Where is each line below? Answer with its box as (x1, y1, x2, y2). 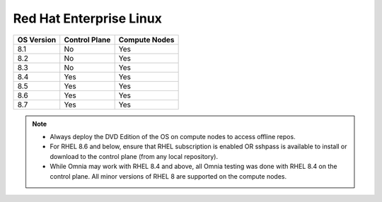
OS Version (17, 35, 57, 44)
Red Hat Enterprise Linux (13, 11, 163, 26)
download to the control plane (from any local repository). (50, 152, 219, 160)
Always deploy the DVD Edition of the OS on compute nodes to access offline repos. (50, 132, 296, 141)
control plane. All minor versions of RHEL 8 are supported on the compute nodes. (50, 172, 286, 180)
